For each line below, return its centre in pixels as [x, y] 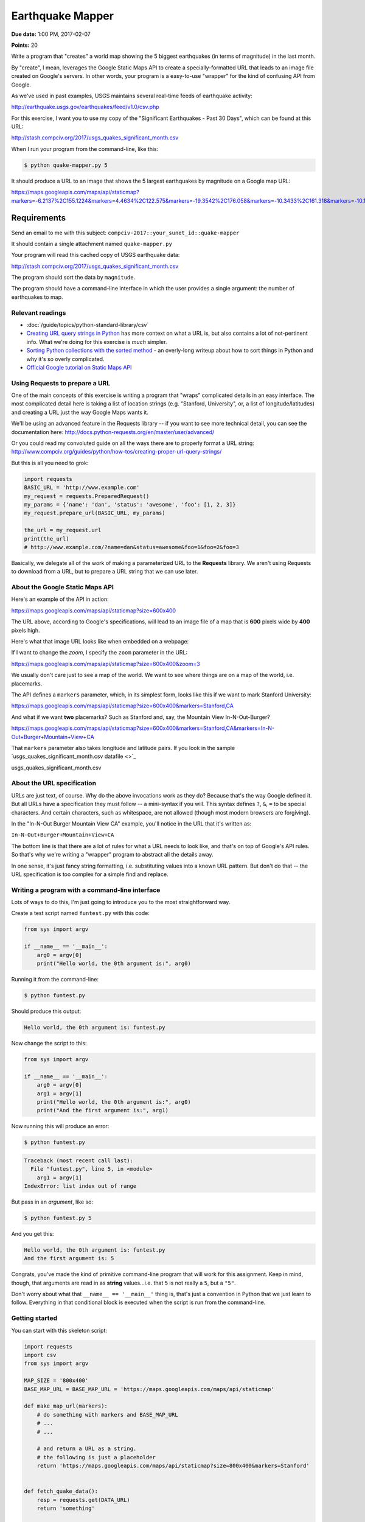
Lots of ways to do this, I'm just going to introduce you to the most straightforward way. [121, 902]
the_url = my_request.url [63, 530]
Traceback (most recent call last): [79, 1160]
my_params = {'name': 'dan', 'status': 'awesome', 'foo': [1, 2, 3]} [130, 504]
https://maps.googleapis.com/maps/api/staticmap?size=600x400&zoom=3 [106, 664]
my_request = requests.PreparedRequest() [87, 496]
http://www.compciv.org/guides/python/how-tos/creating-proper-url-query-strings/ [116, 452]
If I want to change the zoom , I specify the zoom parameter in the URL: [99, 653]
